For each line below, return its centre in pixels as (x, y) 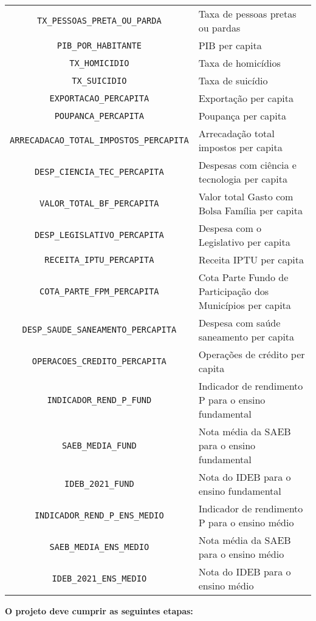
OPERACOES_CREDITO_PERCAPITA (99, 361)
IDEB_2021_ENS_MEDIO (99, 579)
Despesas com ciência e (247, 165)
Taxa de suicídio (233, 80)
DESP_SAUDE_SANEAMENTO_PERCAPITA (99, 330)
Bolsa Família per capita (250, 210)
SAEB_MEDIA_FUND (99, 445)
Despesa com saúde (239, 323)
